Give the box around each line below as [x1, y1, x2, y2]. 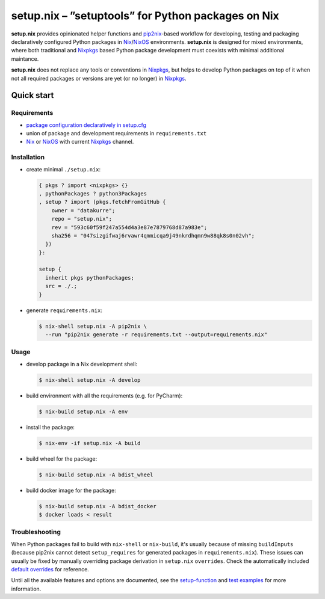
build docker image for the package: [26, 487, 117, 494]
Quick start [11, 90, 54, 100]
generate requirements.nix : [26, 307, 102, 314]
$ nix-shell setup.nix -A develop [39, 376, 141, 383]
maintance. [11, 55, 39, 63]
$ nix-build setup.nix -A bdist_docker [39, 503, 156, 509]
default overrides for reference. [11, 565, 90, 573]
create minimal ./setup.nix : [26, 165, 101, 173]
